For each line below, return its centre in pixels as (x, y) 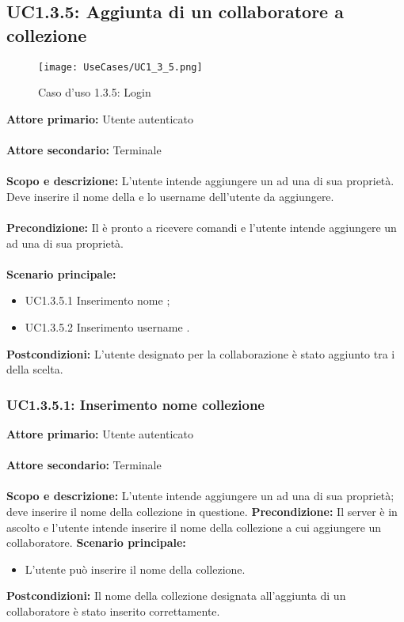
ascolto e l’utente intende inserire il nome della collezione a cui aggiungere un (194, 527)
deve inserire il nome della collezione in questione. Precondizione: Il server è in (202, 511)
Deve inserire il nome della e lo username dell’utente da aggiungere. (170, 196)
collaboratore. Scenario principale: (96, 542)
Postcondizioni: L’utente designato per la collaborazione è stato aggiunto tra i (201, 353)
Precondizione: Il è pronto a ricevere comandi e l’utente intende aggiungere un (202, 227)
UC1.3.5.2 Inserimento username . (107, 326)
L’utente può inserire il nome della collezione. (135, 569)
